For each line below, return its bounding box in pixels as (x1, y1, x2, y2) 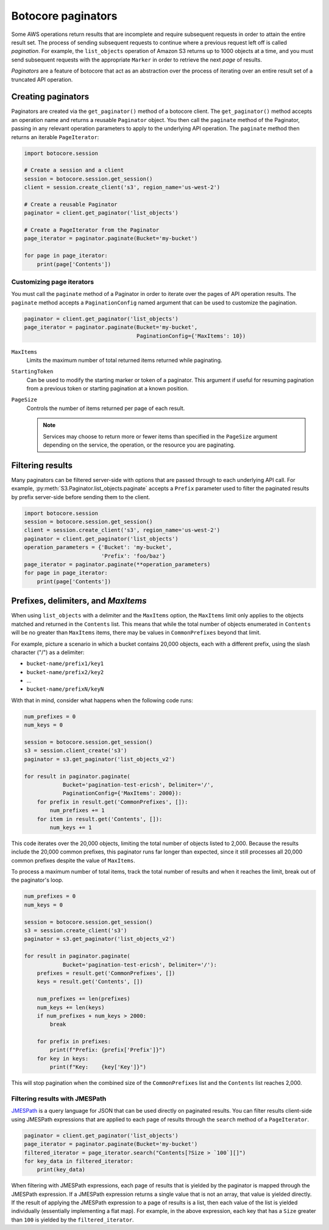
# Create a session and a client (24, 167, 124, 174)
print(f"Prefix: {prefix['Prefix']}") (49, 1046, 166, 1054)
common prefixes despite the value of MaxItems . (11, 857, 135, 864)
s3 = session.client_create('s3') (24, 747, 127, 754)
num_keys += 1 (49, 824, 92, 831)
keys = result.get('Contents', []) (37, 978, 143, 985)
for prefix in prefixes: (37, 1038, 111, 1045)
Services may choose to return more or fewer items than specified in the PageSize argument (43, 433, 278, 440)
